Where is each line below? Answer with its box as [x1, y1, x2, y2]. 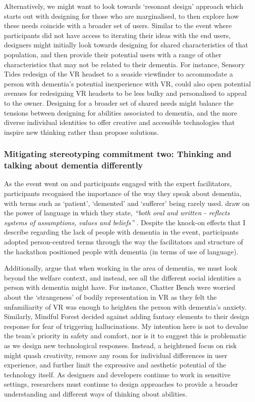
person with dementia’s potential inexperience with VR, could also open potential [4, 78, 251, 88]
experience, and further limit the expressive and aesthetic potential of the [4, 360, 226, 370]
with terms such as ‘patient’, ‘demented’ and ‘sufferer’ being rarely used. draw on [4, 198, 250, 208]
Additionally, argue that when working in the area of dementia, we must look [4, 263, 238, 273]
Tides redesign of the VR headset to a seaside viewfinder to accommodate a [4, 69, 233, 79]
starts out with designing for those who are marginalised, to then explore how [4, 10, 239, 21]
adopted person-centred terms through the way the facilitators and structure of [4, 237, 243, 247]
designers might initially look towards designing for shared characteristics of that [4, 40, 249, 50]
